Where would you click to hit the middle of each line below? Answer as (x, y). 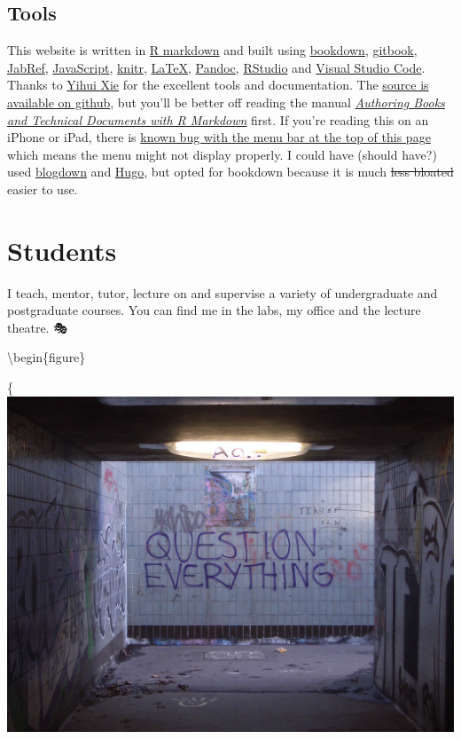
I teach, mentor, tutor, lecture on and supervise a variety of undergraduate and (223, 292)
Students (62, 250)
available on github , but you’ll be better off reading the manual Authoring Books (226, 102)
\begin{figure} (47, 357)
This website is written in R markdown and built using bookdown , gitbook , (212, 50)
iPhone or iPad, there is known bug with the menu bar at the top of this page (219, 137)
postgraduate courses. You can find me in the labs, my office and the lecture (214, 310)
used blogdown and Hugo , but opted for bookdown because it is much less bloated (230, 172)
